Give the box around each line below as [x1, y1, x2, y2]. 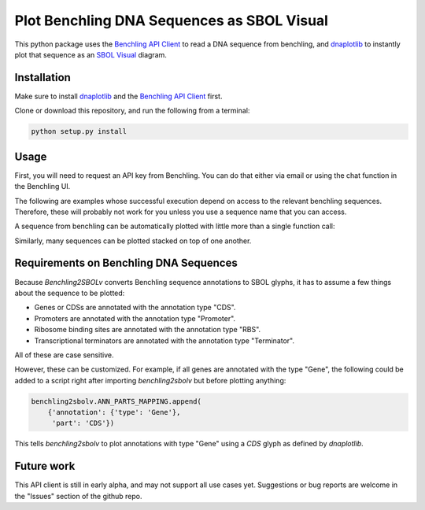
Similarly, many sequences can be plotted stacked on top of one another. [14, 236, 252, 246]
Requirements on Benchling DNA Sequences [14, 257, 238, 270]
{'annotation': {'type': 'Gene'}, [47, 408, 181, 417]
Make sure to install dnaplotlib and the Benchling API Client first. [14, 91, 223, 101]
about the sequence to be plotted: [14, 288, 125, 297]
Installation [14, 71, 71, 84]
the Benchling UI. [14, 182, 71, 191]
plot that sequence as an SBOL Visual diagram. [14, 50, 167, 59]
